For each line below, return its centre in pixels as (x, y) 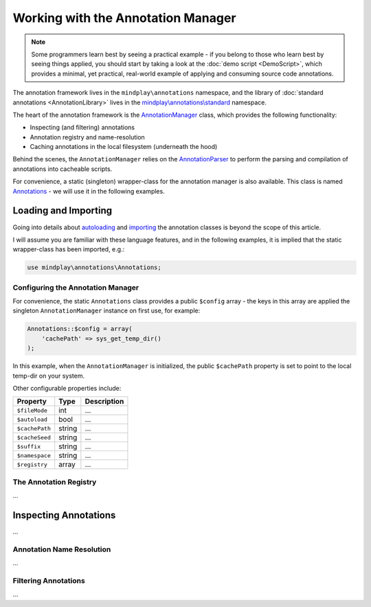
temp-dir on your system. (49, 376)
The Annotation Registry (55, 482)
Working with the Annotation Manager (124, 18)
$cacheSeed (34, 437)
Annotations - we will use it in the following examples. (89, 191)
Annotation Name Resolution (62, 549)
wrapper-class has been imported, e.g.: (69, 249)
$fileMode (32, 410)
